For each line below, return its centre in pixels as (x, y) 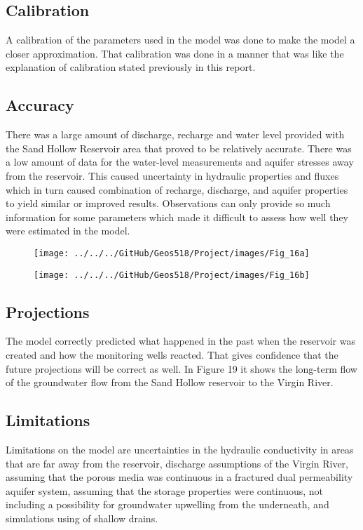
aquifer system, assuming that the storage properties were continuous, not (164, 490)
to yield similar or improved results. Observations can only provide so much (168, 203)
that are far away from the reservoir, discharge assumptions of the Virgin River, (177, 463)
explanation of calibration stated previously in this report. (131, 67)
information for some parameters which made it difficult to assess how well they (177, 217)
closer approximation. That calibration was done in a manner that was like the (175, 53)
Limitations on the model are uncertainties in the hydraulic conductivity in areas (180, 450)
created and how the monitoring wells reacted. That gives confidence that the (172, 355)
